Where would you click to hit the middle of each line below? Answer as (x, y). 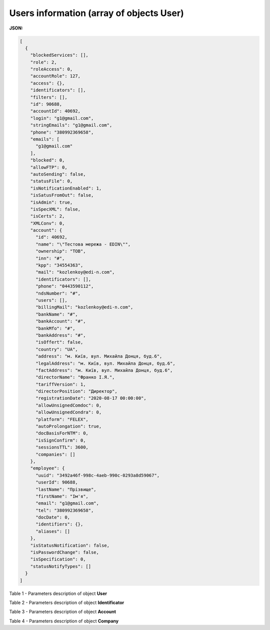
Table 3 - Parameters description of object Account (62, 612)
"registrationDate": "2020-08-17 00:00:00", (91, 398)
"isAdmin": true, (51, 202)
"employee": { (47, 468)
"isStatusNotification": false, (70, 545)
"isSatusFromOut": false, (62, 195)
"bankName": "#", (57, 314)
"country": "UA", (57, 349)
